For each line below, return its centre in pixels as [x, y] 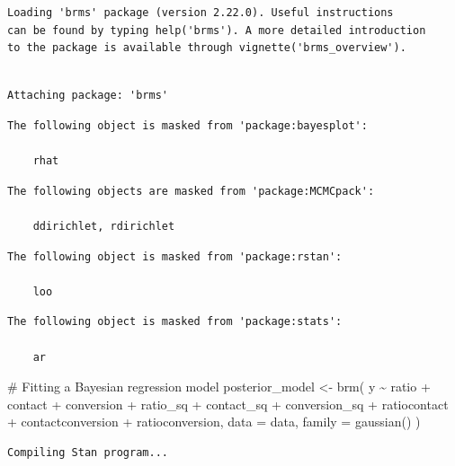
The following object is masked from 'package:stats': [175, 322]
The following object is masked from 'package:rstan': [175, 256]
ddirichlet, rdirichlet [104, 226]
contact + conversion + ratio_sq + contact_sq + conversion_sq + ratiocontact [228, 404]
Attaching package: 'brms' [88, 96]
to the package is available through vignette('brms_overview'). [207, 48]
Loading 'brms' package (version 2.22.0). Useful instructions [201, 13]
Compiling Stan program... [88, 452]
